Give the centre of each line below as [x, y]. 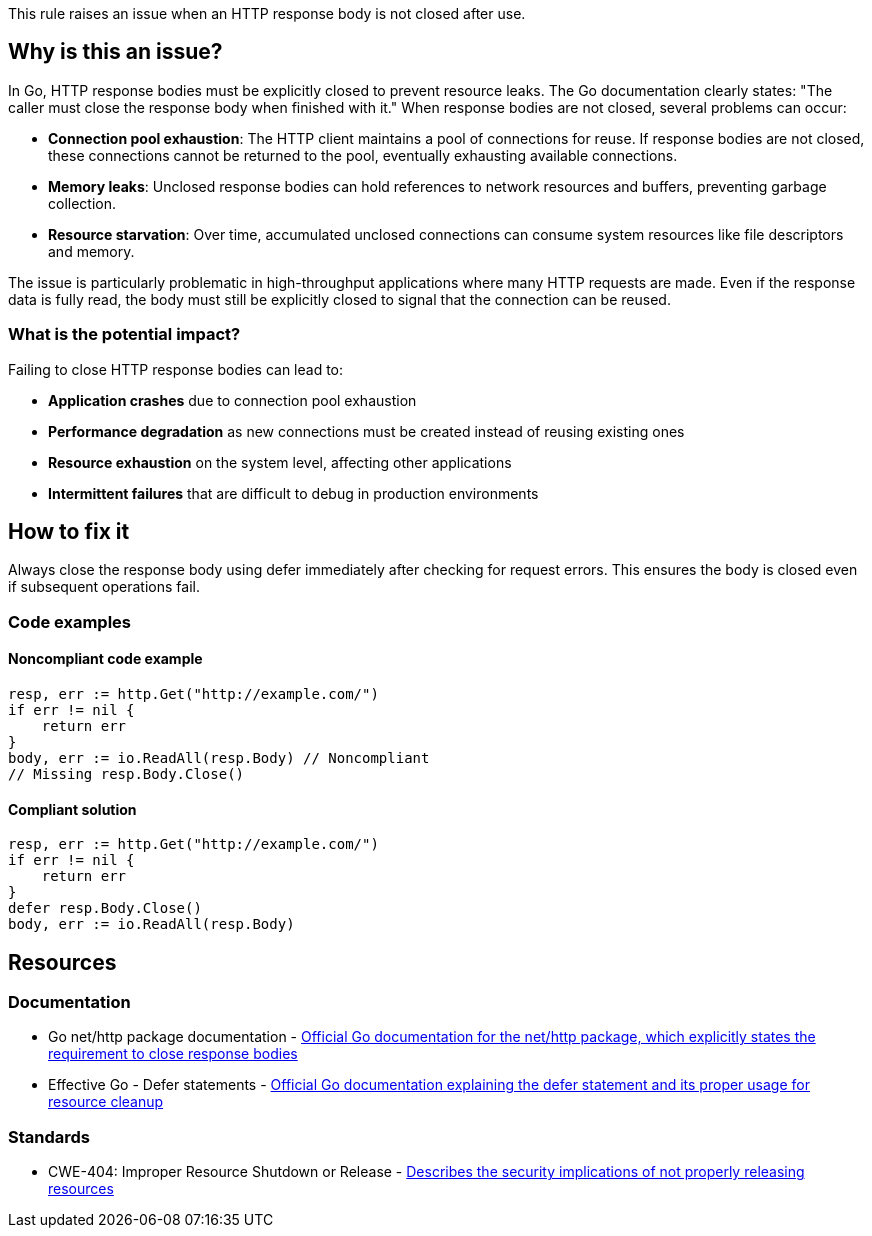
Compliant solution [72, 809]
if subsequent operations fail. [104, 587]
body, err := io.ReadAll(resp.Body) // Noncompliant [219, 758]
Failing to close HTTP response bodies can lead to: [176, 369]
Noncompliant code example [105, 659]
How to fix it [69, 532]
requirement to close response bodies [173, 1054]
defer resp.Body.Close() [105, 908]
